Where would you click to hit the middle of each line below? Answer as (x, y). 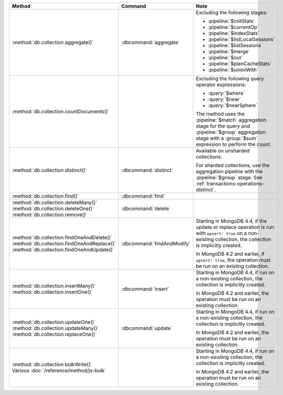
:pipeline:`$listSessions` (235, 45)
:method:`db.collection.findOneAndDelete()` (62, 237)
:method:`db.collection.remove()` (50, 215)
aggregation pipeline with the (229, 171)
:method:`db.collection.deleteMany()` (55, 202)
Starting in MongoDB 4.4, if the (231, 221)
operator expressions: (221, 85)
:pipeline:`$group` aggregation (231, 132)
